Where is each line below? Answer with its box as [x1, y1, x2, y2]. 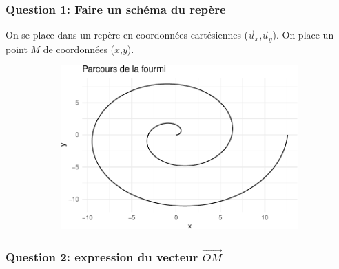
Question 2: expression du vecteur [6, 248, 198, 265]
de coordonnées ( [43, 41, 114, 56]
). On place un [272, 28, 334, 42]
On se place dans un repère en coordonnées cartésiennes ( [6, 28, 249, 42]
